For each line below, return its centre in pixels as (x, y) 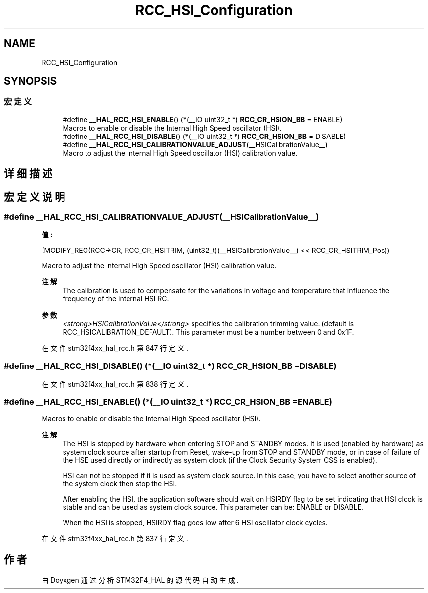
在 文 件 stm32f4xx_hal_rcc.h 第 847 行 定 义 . (115, 348)
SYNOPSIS (31, 81)
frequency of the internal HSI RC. (116, 299)
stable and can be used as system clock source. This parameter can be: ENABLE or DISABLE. (213, 507)
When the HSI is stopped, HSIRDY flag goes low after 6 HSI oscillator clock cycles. (195, 522)
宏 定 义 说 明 (34, 197)
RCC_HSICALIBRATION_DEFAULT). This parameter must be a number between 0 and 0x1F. (208, 332)
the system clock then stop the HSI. (120, 483)
